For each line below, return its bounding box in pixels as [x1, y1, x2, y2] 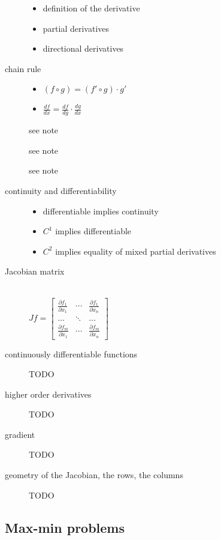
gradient [5, 428, 35, 440]
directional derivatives [43, 42, 124, 55]
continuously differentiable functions [5, 347, 138, 360]
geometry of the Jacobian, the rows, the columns [5, 469, 183, 481]
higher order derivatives [5, 387, 92, 400]
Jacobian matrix [5, 265, 65, 278]
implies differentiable [55, 225, 132, 237]
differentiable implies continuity [43, 204, 159, 217]
